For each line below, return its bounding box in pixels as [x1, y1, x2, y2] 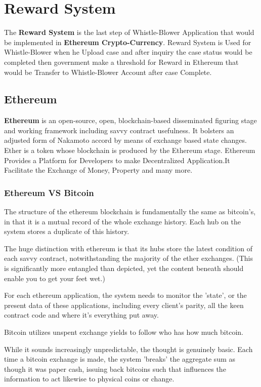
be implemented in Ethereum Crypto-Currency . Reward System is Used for [4, 36, 251, 47]
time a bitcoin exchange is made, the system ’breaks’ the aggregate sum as [4, 354, 236, 364]
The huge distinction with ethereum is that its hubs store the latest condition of [4, 243, 252, 253]
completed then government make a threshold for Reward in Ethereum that [4, 56, 239, 67]
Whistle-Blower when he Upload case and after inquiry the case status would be [4, 47, 252, 57]
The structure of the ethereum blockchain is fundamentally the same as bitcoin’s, [4, 206, 256, 217]
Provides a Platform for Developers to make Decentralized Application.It [4, 154, 230, 165]
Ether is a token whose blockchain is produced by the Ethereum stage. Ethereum [4, 145, 255, 156]
